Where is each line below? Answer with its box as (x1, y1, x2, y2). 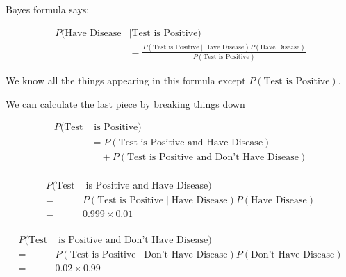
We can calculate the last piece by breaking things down (6, 96, 245, 111)
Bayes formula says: (6, 2, 90, 16)
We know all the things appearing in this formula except (6, 73, 246, 88)
